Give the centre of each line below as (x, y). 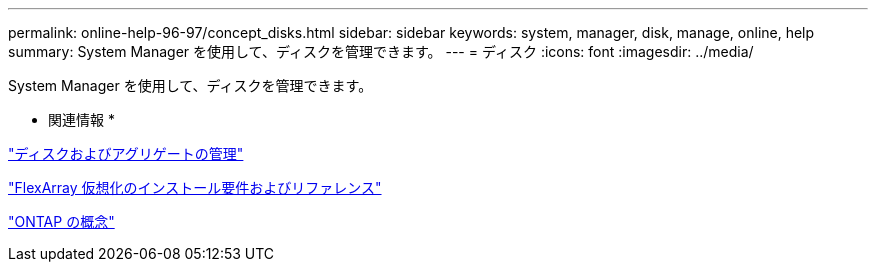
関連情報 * (81, 119)
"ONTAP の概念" (61, 221)
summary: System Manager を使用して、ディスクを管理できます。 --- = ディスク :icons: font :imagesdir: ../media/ (381, 51)
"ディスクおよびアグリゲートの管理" (126, 153)
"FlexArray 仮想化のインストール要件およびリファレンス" (195, 187)
